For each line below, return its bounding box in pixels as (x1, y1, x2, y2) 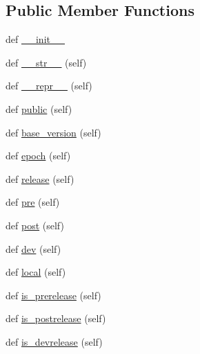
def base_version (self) (6, 125, 101, 139)
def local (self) (6, 265, 66, 279)
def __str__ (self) (6, 55, 87, 69)
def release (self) (6, 171, 74, 186)
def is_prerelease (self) (6, 287, 101, 302)
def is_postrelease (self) (6, 311, 106, 326)
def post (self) (6, 218, 64, 232)
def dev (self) (6, 241, 61, 256)
